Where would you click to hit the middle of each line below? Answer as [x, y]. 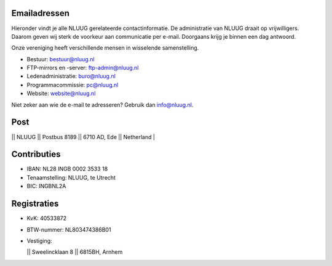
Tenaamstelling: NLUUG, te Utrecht [71, 177]
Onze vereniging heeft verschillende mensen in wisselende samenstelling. [105, 48]
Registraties [35, 204]
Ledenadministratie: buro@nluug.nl [71, 76]
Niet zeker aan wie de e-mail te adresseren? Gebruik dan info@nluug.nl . [102, 105]
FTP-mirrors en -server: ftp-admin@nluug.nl [83, 68]
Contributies [36, 154]
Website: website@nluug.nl [61, 93]
